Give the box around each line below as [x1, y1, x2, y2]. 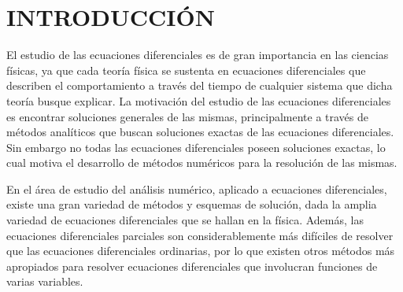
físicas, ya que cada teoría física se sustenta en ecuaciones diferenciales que [6, 61, 366, 78]
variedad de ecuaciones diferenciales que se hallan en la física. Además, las [6, 212, 364, 228]
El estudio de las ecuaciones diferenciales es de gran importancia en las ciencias [6, 46, 389, 63]
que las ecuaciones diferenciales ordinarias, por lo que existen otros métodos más [6, 242, 395, 259]
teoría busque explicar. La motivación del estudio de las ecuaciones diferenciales [6, 92, 391, 109]
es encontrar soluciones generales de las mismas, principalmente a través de [6, 108, 369, 124]
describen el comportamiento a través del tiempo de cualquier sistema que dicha [6, 77, 393, 94]
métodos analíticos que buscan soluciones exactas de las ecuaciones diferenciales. [6, 124, 394, 140]
